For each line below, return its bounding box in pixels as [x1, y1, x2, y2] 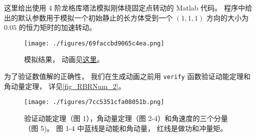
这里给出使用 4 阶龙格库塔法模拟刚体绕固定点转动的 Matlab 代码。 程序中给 [4, 2, 252, 12]
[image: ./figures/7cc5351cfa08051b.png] [24, 98, 165, 106]
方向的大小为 [206, 12, 249, 22]
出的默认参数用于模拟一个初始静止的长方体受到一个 [4, 12, 173, 22]
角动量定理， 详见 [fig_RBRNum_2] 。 [4, 80, 125, 91]
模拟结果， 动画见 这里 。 [24, 54, 104, 64]
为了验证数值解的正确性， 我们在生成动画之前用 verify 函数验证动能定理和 [4, 71, 250, 81]
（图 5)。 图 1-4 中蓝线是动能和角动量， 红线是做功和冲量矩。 [24, 122, 227, 133]
